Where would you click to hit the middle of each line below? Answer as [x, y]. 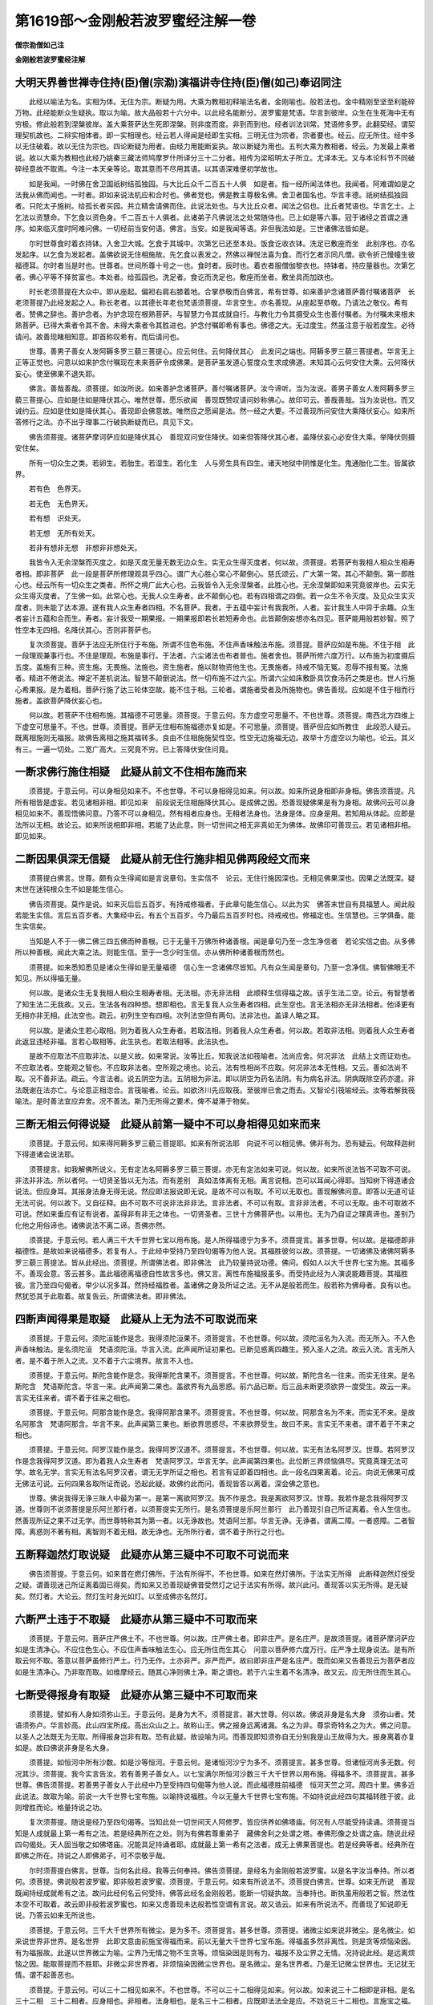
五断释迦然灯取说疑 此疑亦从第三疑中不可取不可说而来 [152, 1555]
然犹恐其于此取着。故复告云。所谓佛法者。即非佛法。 [103, 1296]
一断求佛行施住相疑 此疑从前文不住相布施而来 [131, 772]
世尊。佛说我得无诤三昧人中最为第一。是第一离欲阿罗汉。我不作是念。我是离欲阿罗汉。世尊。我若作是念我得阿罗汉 [218, 1498]
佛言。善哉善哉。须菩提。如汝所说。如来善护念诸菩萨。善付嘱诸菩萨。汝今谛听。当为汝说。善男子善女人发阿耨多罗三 [222, 388]
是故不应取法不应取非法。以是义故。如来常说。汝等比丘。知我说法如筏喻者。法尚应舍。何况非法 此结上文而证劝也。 [222, 1056]
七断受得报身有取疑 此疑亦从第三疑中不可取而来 [136, 1695]
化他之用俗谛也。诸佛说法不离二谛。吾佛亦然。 [92, 1225]
